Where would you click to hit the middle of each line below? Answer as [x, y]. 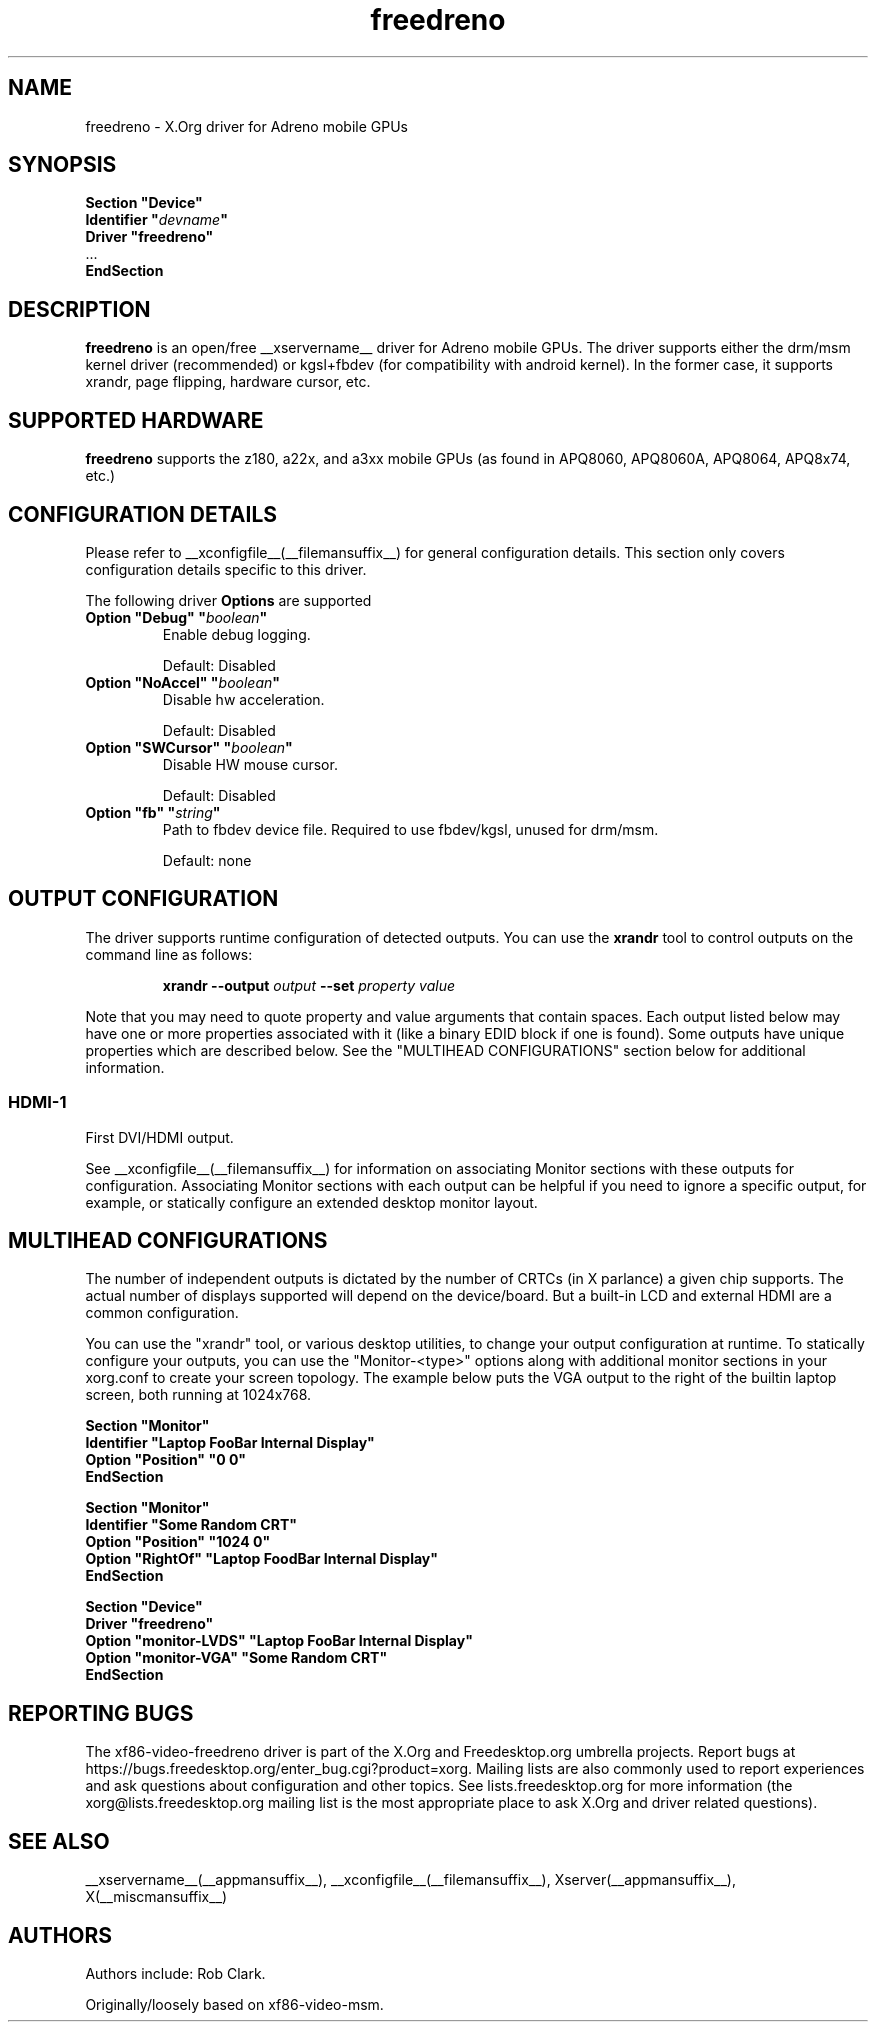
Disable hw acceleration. [243, 699]
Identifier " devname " [156, 220]
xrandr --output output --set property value [309, 985]
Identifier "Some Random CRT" [191, 1525]
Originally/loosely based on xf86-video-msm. [234, 2004]
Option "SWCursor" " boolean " [189, 747]
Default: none [207, 860]
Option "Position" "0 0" [166, 1460]
